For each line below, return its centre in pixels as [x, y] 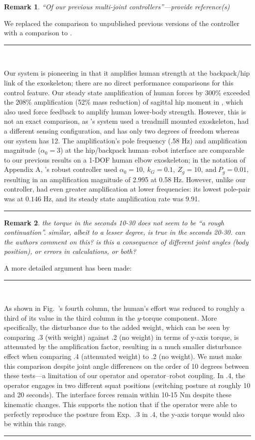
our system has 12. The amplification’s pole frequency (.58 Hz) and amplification [126, 140]
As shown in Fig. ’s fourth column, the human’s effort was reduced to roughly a [124, 308]
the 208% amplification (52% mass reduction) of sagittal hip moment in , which [124, 102]
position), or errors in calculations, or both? [70, 251]
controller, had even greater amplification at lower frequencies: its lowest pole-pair [127, 189]
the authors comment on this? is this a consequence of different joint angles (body [126, 241]
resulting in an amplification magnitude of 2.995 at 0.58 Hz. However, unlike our [125, 179]
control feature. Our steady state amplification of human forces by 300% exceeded [127, 92]
